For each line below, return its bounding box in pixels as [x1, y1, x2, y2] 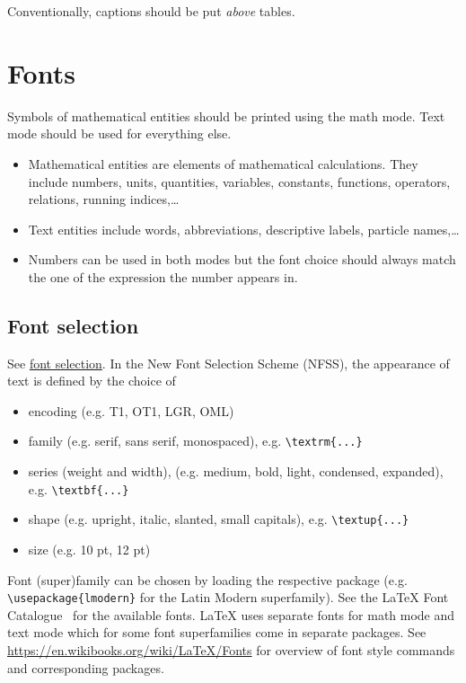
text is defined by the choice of [7, 371, 176, 390]
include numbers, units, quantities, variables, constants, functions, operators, [28, 172, 451, 191]
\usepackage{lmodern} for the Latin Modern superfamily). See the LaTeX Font [7, 588, 449, 607]
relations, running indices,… [28, 190, 180, 208]
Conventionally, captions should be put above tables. [7, 2, 295, 20]
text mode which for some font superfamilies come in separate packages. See [7, 623, 426, 642]
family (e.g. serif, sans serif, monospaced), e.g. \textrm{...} [28, 431, 363, 450]
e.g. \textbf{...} [28, 479, 129, 498]
